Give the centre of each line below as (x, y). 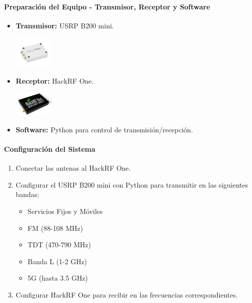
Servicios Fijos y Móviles (65, 211)
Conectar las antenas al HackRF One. (73, 168)
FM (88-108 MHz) (55, 228)
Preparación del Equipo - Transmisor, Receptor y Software (107, 6)
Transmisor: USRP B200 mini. (65, 25)
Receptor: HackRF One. (55, 81)
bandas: (27, 194)
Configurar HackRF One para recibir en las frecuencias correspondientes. (127, 294)
